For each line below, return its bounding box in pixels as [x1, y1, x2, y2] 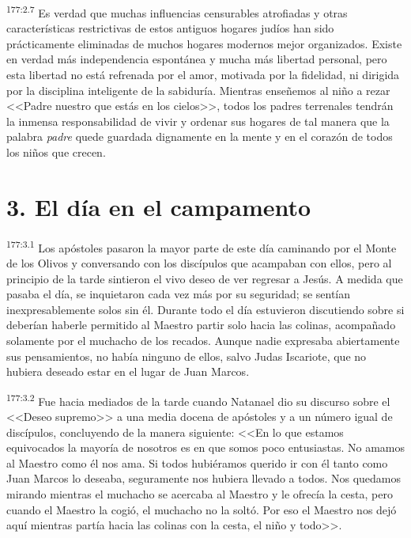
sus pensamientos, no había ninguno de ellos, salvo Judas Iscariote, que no [6, 347, 367, 364]
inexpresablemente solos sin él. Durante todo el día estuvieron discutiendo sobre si [6, 301, 405, 317]
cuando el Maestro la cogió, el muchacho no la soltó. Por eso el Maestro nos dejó [6, 501, 397, 517]
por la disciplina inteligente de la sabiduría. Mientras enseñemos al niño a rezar [6, 81, 390, 98]
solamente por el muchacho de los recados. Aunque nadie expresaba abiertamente [6, 332, 400, 348]
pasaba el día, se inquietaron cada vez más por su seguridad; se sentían [6, 286, 351, 302]
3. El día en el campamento [6, 190, 311, 222]
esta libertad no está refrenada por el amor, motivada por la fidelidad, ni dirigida [6, 66, 400, 83]
